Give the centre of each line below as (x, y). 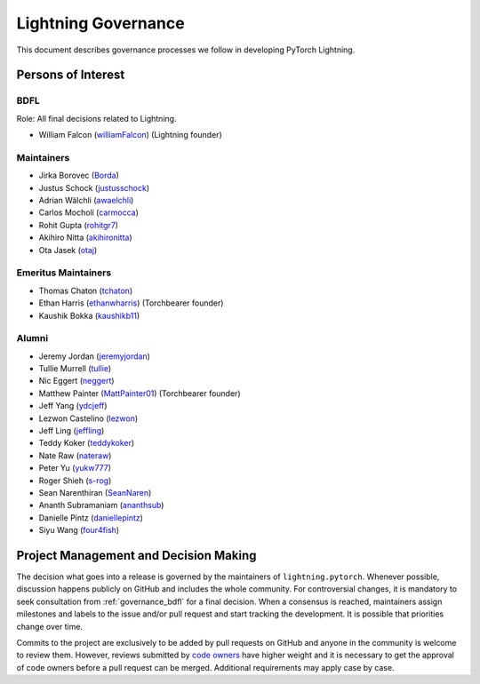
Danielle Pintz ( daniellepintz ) (91, 517)
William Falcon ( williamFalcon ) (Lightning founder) (130, 135)
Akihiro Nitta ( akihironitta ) (85, 238)
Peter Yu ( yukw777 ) (75, 468)
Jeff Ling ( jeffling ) (72, 430)
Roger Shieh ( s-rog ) (75, 481)
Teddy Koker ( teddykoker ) (87, 443)
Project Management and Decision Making (136, 555)
